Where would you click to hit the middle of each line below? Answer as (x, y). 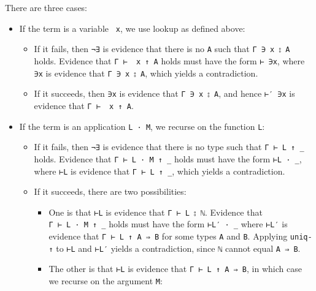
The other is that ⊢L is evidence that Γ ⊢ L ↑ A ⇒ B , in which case (175, 269)
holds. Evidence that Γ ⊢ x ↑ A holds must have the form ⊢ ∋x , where (169, 60)
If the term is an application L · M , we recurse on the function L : (142, 126)
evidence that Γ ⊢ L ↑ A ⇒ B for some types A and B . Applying (168, 236)
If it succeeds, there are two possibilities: (110, 191)
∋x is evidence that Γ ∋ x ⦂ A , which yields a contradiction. (146, 73)
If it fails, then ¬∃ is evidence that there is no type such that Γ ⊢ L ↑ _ (169, 147)
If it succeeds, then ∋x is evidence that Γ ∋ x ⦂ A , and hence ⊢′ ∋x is (164, 93)
